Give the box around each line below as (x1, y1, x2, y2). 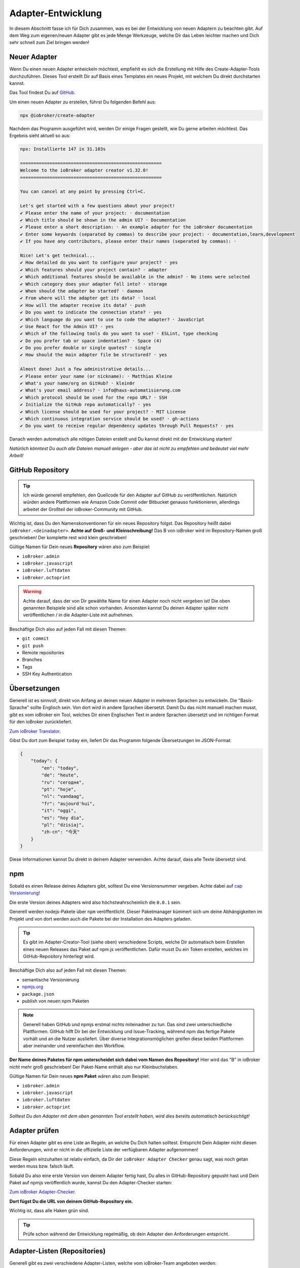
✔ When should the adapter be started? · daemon (20, 288, 143, 294)
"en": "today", (41, 765, 80, 771)
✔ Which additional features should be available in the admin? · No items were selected (20, 274, 250, 280)
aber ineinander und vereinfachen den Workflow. (23, 1042, 125, 1048)
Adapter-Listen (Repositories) (9, 1247, 106, 1255)
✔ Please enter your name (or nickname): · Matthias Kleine (20, 373, 173, 379)
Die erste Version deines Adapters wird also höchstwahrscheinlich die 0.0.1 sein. (9, 899, 181, 905)
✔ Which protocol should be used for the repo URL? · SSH (20, 395, 167, 400)
